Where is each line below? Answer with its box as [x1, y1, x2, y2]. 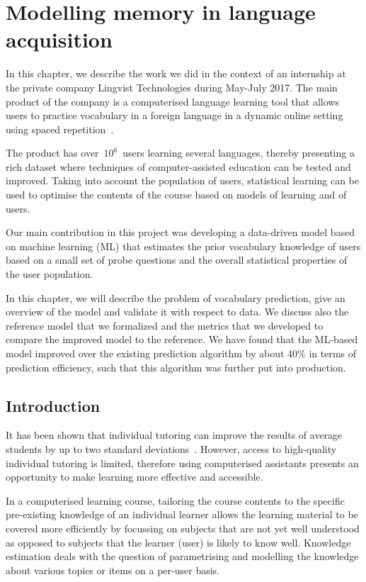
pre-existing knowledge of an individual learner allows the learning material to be [6, 507, 358, 522]
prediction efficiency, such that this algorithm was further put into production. [6, 359, 346, 374]
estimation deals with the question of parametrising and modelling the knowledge [6, 549, 359, 564]
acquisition [6, 25, 113, 54]
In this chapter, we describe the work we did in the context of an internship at [6, 66, 346, 81]
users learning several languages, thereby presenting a [122, 145, 355, 160]
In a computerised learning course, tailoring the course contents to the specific [6, 493, 345, 508]
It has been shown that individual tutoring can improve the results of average [6, 427, 343, 442]
